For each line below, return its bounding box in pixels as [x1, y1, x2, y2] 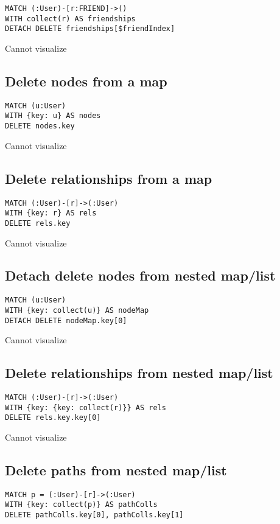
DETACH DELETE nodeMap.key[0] [5, 316, 127, 325]
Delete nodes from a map [5, 71, 167, 90]
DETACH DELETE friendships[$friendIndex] [5, 24, 175, 33]
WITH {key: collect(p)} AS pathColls [5, 500, 158, 509]
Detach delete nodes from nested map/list [5, 266, 276, 285]
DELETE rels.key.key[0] [5, 413, 101, 422]
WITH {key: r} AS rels [5, 209, 97, 218]
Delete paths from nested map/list [5, 461, 227, 480]
